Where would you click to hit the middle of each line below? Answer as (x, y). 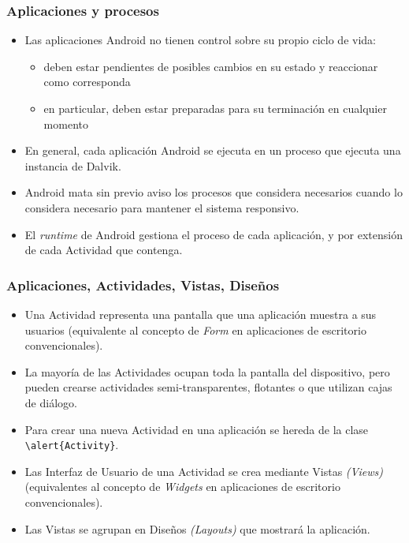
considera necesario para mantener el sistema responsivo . (162, 207)
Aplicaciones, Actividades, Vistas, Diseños (143, 285)
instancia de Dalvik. (73, 165)
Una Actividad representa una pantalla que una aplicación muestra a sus (201, 314)
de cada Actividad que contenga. (104, 250)
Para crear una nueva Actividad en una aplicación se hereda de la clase (197, 429)
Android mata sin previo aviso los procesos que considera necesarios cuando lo (214, 192)
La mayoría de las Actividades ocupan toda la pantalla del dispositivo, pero (207, 371)
